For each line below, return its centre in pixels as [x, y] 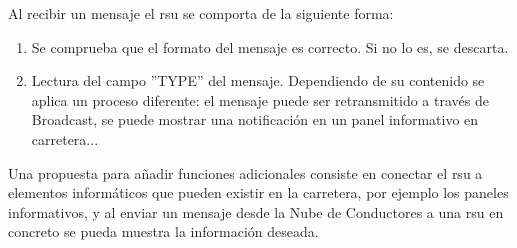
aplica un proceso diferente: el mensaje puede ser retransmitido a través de [260, 99]
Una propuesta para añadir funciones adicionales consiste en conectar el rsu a [245, 172]
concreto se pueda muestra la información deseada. [163, 231]
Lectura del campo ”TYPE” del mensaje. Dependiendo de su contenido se [258, 80]
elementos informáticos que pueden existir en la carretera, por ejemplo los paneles [258, 192]
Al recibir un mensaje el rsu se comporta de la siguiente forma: [201, 13]
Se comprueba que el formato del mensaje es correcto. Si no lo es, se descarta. [270, 46]
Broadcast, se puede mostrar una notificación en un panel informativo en [255, 119]
